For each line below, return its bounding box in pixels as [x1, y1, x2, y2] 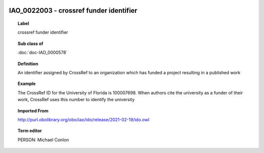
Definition [18, 61, 39, 66]
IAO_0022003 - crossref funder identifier [9, 6, 138, 15]
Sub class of [18, 41, 44, 46]
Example [18, 81, 36, 87]
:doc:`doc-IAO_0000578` [18, 49, 68, 56]
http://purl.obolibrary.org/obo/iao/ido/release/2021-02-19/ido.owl [18, 116, 150, 122]
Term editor [18, 128, 42, 134]
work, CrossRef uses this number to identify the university [18, 97, 135, 103]
